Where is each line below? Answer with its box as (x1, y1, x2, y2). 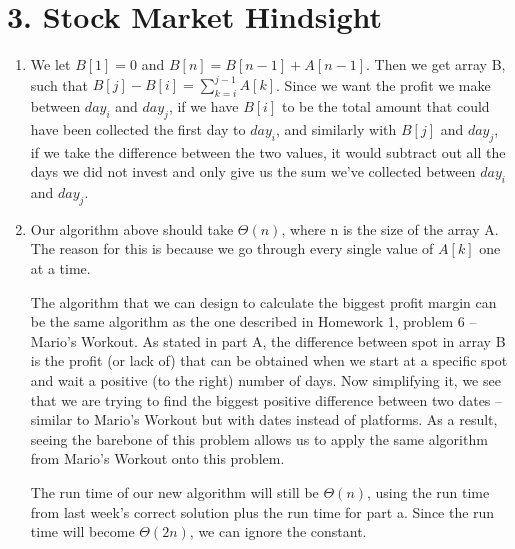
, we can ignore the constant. (189, 521, 367, 542)
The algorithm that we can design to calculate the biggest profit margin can (30, 291, 497, 312)
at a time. (30, 257, 91, 278)
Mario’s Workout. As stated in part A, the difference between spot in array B (30, 330, 506, 351)
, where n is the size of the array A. (281, 218, 499, 239)
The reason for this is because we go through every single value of (30, 238, 434, 259)
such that (30, 74, 89, 95)
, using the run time (367, 481, 490, 502)
